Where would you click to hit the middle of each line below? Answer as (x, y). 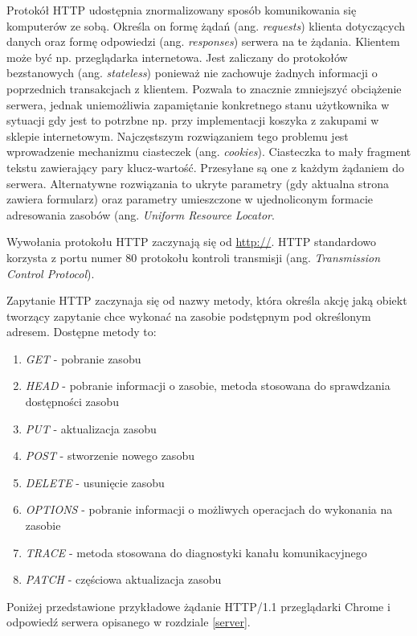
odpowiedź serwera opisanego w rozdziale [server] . (129, 622)
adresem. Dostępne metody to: (82, 332)
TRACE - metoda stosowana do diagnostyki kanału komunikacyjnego (196, 552)
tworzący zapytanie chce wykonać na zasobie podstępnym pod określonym (189, 316)
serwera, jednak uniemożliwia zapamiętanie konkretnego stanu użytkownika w (198, 104)
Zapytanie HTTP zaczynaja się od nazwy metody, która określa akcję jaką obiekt (207, 300)
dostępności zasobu (72, 402)
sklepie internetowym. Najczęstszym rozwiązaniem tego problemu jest (178, 135)
